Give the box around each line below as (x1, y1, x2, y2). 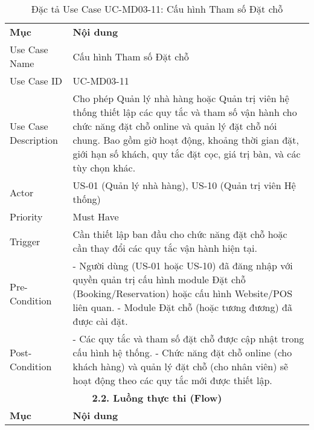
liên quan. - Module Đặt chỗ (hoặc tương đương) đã (72, 300, 292, 314)
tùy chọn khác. (72, 161, 136, 175)
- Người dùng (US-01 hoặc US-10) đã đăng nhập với (72, 258, 293, 272)
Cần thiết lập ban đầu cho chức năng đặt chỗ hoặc (72, 227, 287, 241)
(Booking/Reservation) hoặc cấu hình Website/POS (72, 286, 293, 300)
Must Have (72, 210, 119, 223)
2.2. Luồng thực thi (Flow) (92, 391, 222, 405)
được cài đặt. (72, 314, 128, 328)
